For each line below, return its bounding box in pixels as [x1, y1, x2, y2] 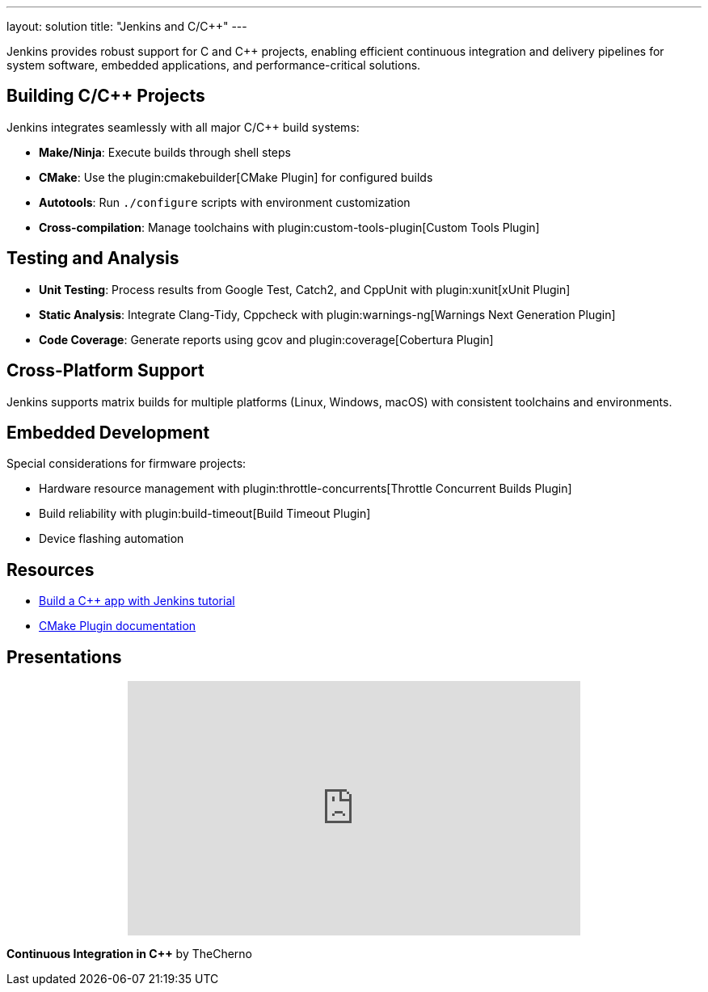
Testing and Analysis [6, 248, 179, 269]
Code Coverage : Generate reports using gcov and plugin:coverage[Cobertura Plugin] [39, 332, 494, 347]
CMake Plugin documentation [39, 619, 196, 633]
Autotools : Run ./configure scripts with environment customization [39, 195, 411, 209]
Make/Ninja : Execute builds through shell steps [39, 145, 291, 159]
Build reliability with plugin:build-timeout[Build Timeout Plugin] [39, 507, 371, 521]
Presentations [6, 646, 122, 667]
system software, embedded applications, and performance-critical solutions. [6, 58, 421, 72]
